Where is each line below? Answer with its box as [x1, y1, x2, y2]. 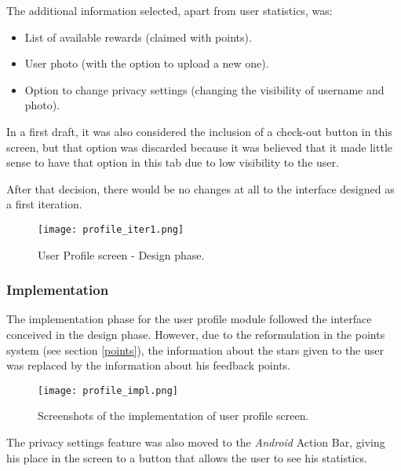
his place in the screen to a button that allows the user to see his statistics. [6, 449, 367, 465]
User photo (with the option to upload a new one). [24, 55, 269, 72]
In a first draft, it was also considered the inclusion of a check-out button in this [6, 123, 392, 139]
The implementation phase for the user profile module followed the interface [6, 311, 372, 327]
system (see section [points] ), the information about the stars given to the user [6, 341, 385, 358]
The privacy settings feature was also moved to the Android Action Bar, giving [6, 434, 385, 451]
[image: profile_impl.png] [38, 385, 178, 396]
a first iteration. [6, 196, 82, 212]
